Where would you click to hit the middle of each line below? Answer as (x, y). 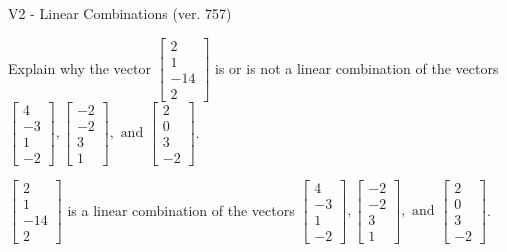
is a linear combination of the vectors (181, 209)
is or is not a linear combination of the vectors (357, 67)
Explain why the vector (79, 67)
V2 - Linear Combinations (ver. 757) (120, 13)
